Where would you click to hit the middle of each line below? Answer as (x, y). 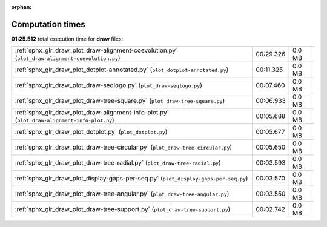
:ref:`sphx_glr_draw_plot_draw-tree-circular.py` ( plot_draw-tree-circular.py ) (124, 147)
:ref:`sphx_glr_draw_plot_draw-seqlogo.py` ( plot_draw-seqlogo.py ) (109, 85)
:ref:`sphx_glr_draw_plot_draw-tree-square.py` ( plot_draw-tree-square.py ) (120, 101)
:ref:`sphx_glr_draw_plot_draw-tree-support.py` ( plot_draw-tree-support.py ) (123, 209)
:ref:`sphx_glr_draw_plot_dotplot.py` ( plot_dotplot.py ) (91, 132)
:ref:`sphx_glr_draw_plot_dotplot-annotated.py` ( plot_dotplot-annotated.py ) (122, 70)
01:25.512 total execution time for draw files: (67, 39)
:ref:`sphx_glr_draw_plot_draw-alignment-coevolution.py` (96, 50)
